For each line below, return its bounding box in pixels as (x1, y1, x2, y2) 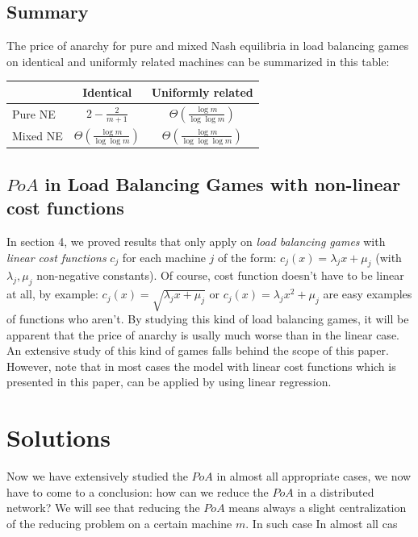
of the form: (218, 248, 277, 265)
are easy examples (323, 285, 412, 302)
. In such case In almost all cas (245, 514, 398, 531)
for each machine (122, 248, 206, 265)
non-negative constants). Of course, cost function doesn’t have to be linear (36, 267, 404, 284)
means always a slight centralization (228, 499, 407, 516)
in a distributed (297, 483, 374, 500)
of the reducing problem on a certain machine (6, 514, 232, 531)
